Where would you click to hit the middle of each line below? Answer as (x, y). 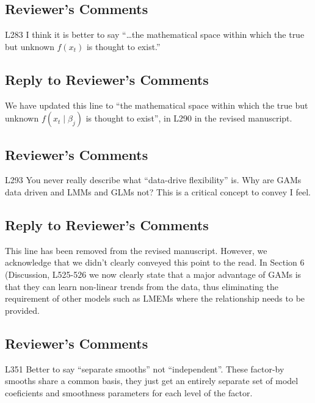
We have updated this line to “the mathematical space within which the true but (157, 105)
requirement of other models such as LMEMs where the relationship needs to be (155, 298)
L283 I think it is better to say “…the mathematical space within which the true (155, 34)
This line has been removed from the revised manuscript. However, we (136, 250)
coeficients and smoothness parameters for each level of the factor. (129, 392)
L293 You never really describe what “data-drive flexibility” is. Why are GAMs (153, 180)
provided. (22, 310)
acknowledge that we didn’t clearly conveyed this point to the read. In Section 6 (155, 262)
